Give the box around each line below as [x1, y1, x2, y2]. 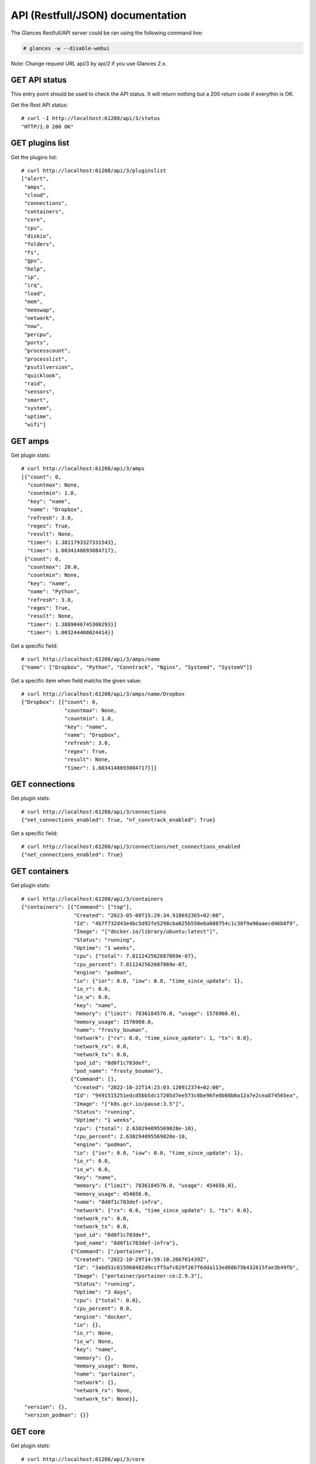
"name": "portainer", [73, 1371, 136, 1377]
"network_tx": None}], [73, 1395, 139, 1402]
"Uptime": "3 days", [73, 1289, 133, 1295]
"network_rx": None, [73, 1387, 133, 1394]
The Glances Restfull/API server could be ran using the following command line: [11, 29, 203, 36]
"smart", [24, 396, 49, 403]
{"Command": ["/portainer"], [70, 1248, 154, 1254]
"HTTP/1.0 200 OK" [21, 123, 74, 130]
